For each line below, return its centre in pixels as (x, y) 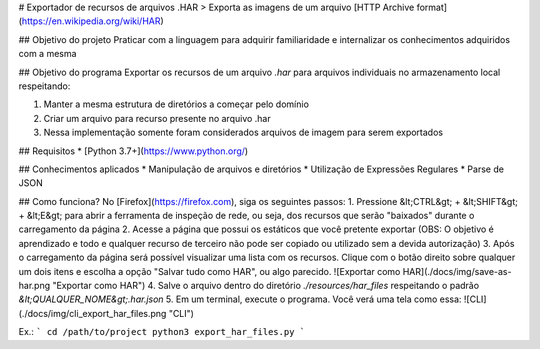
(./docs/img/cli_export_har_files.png (92, 313)
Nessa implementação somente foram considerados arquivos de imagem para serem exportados (243, 132)
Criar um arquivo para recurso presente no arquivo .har (157, 118)
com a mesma (47, 54)
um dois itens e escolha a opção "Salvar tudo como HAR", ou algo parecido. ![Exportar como (209, 271)
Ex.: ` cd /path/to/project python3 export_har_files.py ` (161, 332)
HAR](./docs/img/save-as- (457, 271)
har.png (34, 286)
